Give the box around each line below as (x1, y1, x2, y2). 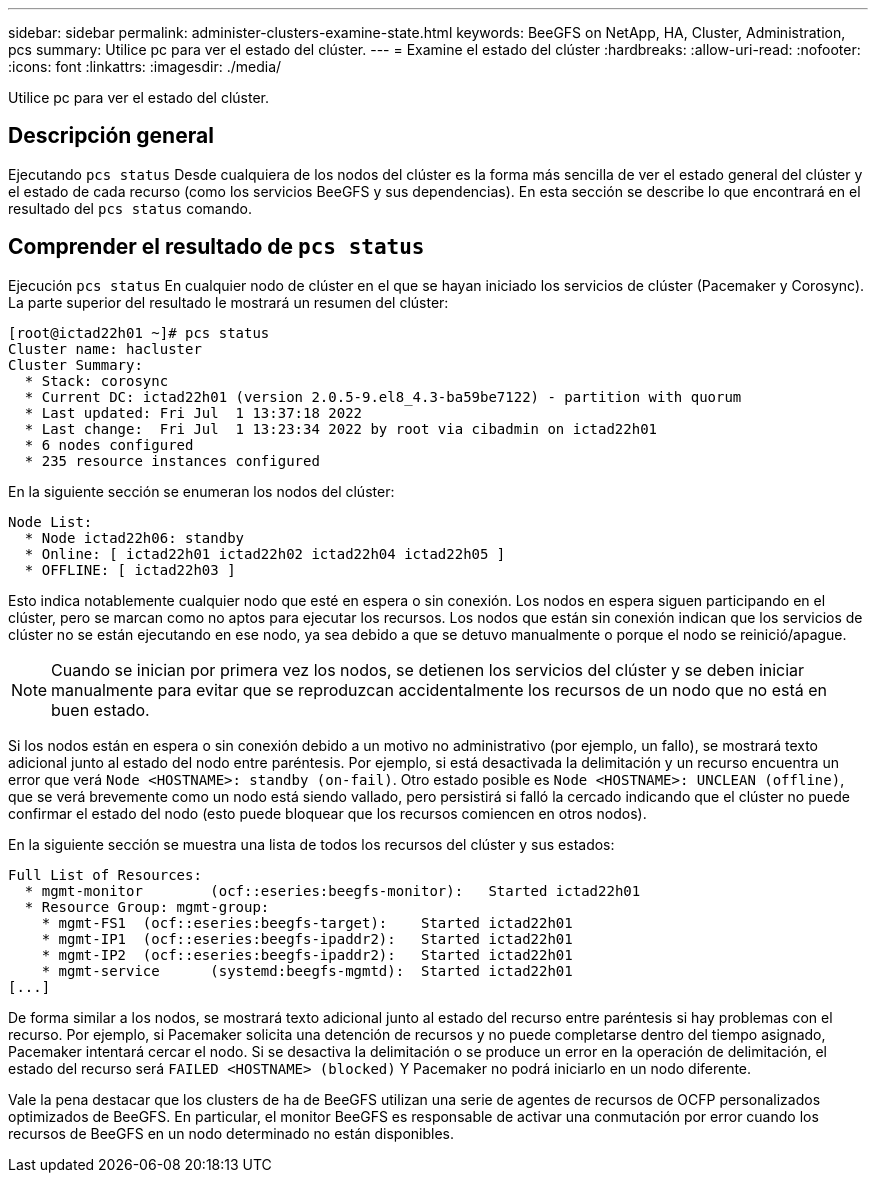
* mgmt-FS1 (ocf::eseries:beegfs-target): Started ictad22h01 (41, 914, 573, 931)
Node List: (8, 513, 93, 530)
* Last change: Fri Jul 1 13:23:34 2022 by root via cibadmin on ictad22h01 (24, 420, 658, 437)
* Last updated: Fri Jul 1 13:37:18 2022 (24, 404, 363, 421)
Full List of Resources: (8, 866, 202, 883)
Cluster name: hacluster (8, 340, 202, 357)
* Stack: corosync (24, 372, 169, 389)
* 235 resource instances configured (24, 452, 320, 469)
